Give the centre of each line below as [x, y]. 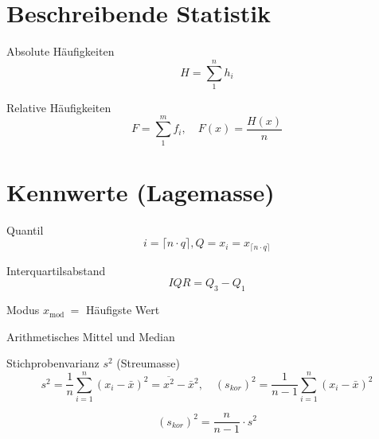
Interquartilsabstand [56, 270]
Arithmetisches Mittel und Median [91, 336]
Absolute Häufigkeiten [61, 51]
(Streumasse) [148, 363]
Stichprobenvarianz [53, 363]
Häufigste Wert [123, 310]
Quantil [25, 229]
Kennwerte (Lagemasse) [141, 191]
